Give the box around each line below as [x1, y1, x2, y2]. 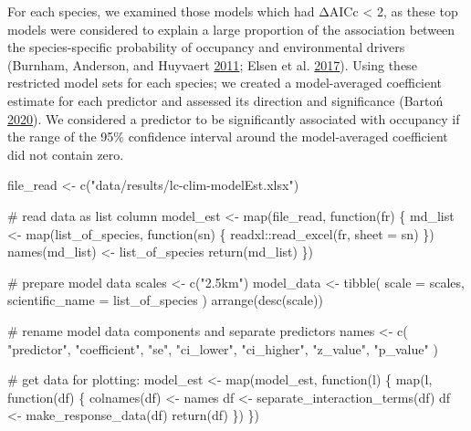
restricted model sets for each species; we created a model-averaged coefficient [7, 73, 443, 92]
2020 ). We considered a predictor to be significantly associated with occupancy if [7, 109, 460, 128]
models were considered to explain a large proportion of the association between [7, 19, 455, 38]
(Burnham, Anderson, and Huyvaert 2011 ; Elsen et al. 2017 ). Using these [7, 55, 417, 74]
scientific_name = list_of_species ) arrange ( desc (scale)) [7, 290, 323, 310]
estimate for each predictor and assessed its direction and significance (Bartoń [7, 90, 444, 110]
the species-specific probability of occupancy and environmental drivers [7, 37, 405, 57]
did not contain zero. [7, 144, 124, 163]
